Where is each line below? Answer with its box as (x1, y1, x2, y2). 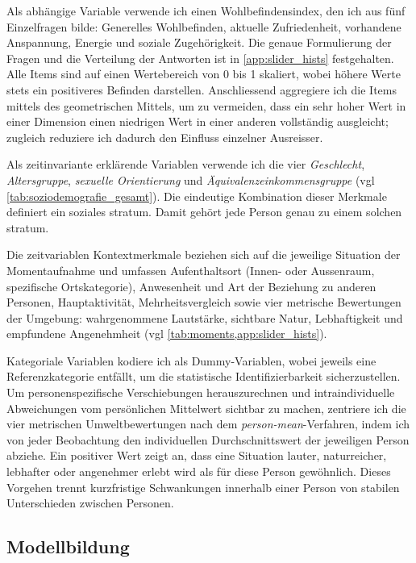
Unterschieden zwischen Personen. (6, 494, 174, 511)
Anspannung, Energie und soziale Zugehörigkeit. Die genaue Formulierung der (6, 34, 392, 51)
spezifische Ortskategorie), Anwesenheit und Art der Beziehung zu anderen (6, 277, 376, 294)
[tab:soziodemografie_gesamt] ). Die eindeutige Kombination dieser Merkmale (6, 187, 387, 204)
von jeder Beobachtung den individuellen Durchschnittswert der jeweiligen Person (6, 431, 410, 448)
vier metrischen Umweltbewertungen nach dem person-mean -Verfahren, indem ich (6, 415, 410, 432)
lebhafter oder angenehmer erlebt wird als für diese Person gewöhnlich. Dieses (6, 463, 391, 480)
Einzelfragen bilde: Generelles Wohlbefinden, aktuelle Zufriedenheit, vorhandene (6, 18, 401, 35)
